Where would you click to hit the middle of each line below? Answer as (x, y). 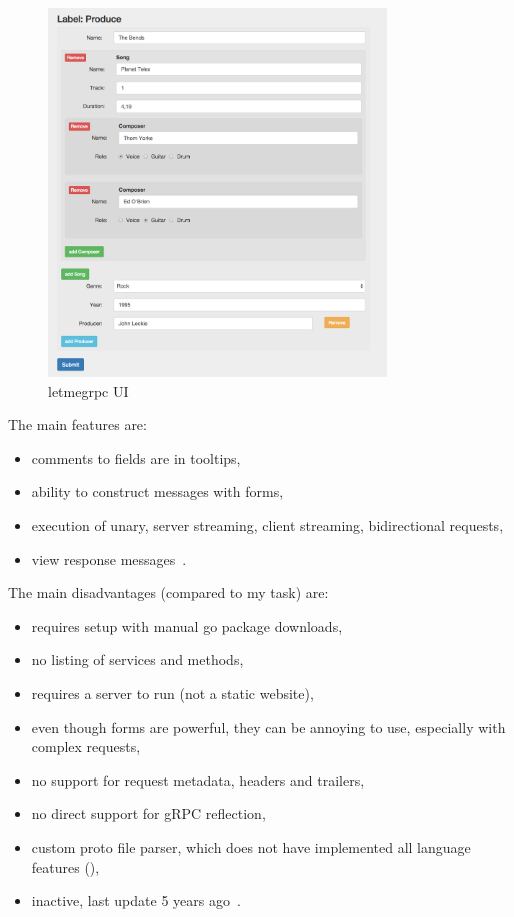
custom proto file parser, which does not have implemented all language (251, 847)
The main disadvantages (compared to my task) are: (168, 592)
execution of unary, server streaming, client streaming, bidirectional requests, (267, 525)
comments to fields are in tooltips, (136, 457)
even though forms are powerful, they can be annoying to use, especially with (268, 726)
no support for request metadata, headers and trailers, (198, 779)
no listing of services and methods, (137, 659)
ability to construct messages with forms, (157, 491)
